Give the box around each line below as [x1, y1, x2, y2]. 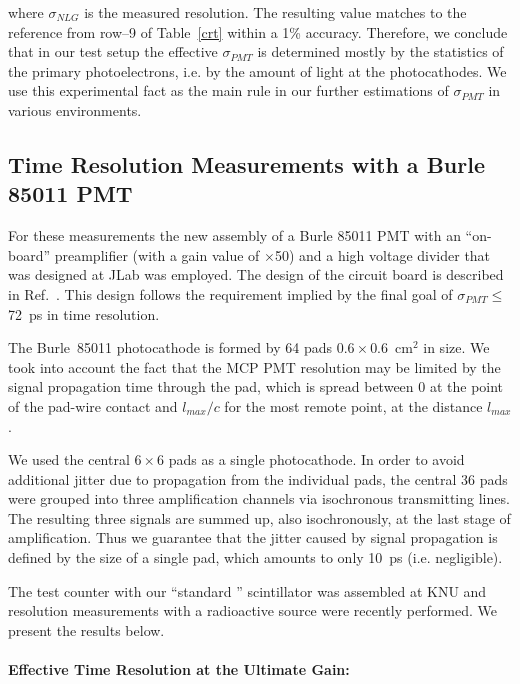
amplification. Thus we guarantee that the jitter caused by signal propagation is [8, 527, 498, 548]
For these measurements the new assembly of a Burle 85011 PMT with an [8, 225, 461, 246]
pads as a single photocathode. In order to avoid [168, 449, 465, 470]
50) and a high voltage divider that [274, 244, 491, 265]
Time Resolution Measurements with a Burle [8, 148, 485, 179]
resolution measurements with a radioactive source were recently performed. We [8, 600, 498, 621]
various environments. [8, 99, 142, 120]
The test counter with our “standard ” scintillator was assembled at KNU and [8, 580, 487, 601]
